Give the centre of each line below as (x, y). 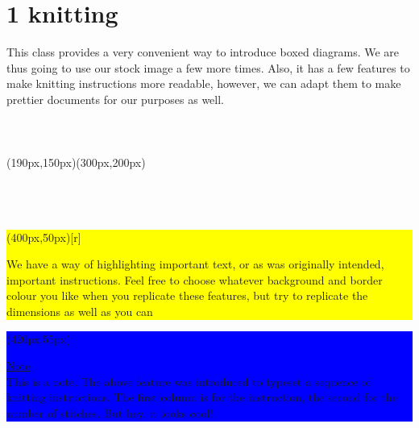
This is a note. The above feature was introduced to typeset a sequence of (189, 381)
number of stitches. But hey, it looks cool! (110, 413)
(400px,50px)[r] (44, 237)
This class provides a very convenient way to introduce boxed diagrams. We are (203, 52)
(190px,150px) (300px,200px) (76, 162)
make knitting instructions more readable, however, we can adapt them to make (204, 83)
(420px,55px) (39, 338)
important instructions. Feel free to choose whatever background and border (195, 279)
